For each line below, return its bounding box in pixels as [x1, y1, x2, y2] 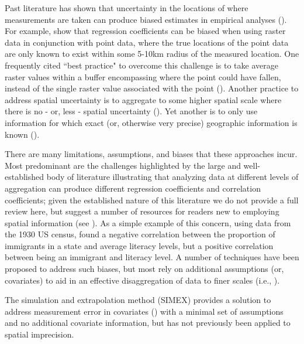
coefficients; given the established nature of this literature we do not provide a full [5, 193, 299, 206]
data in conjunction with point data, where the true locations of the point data [5, 36, 289, 48]
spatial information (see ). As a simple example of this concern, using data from [5, 216, 291, 229]
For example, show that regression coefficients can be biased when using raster [5, 25, 286, 37]
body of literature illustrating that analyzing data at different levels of [46, 171, 299, 183]
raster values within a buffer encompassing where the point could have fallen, [5, 70, 281, 83]
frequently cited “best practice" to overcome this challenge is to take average [5, 59, 278, 71]
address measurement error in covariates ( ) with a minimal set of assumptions [5, 305, 284, 317]
